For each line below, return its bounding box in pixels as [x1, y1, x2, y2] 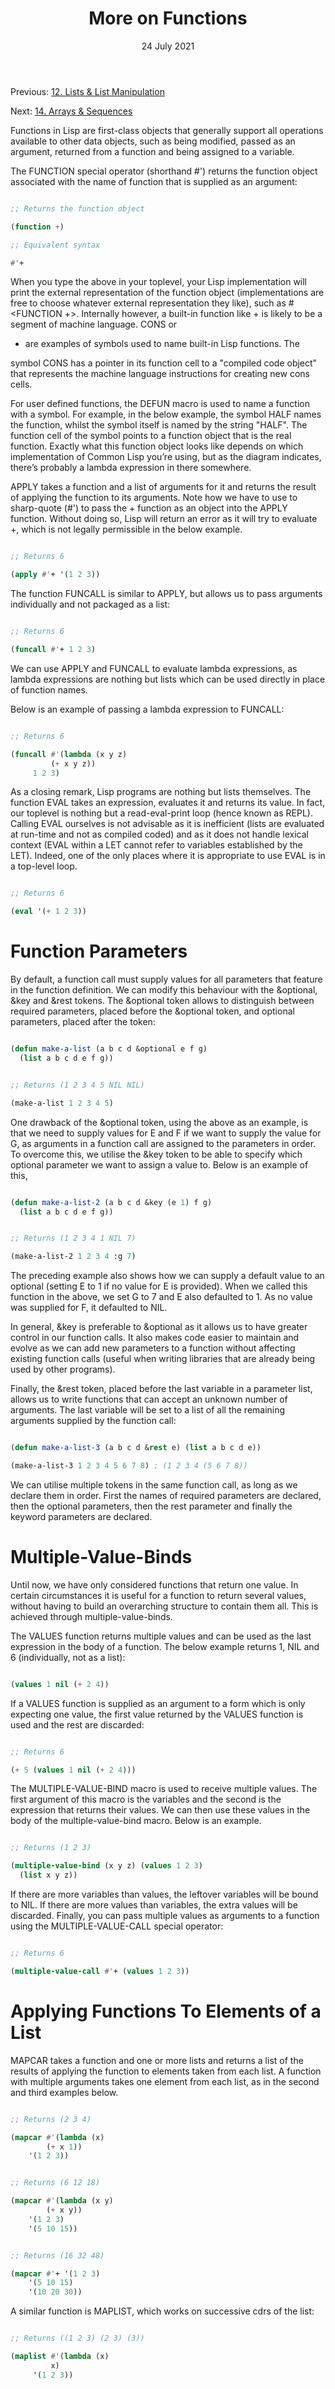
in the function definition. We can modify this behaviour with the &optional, [10, 984, 318, 996]
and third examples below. [10, 2086, 119, 2098]
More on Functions [88, 7, 248, 30]
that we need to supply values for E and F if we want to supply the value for [10, 1127, 322, 1139]
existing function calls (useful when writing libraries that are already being [10, 1353, 316, 1365]
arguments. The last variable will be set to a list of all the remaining [10, 1404, 286, 1416]
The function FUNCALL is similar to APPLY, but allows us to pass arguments [10, 588, 323, 600]
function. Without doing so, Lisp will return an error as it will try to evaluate [10, 513, 318, 525]
